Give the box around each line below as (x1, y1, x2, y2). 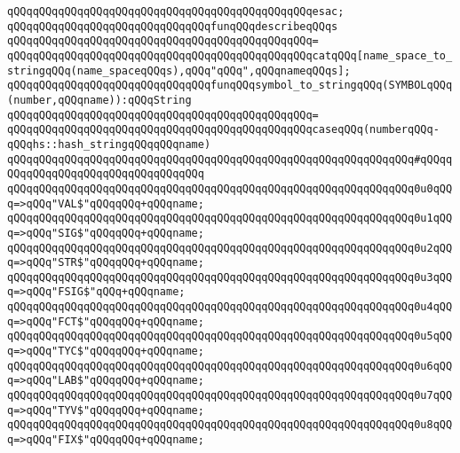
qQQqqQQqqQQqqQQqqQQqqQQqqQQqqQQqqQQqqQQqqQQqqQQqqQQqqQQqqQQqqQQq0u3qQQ (7, 270, 453, 284)
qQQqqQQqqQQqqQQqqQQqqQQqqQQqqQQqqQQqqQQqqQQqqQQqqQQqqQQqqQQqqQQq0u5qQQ (7, 330, 453, 343)
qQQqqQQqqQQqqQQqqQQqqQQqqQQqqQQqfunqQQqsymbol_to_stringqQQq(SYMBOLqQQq (7, 79, 453, 92)
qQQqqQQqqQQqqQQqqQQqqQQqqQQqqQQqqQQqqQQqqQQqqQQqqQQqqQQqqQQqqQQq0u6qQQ (7, 359, 453, 372)
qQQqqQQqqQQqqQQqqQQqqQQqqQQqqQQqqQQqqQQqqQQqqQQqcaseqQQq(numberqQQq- (7, 123, 440, 137)
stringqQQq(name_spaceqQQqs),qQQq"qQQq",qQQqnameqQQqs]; (7, 64, 351, 77)
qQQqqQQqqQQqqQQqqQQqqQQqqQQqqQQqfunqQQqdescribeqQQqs (7, 20, 338, 33)
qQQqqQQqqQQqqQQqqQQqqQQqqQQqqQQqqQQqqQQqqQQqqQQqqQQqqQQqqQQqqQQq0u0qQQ (7, 182, 453, 195)
